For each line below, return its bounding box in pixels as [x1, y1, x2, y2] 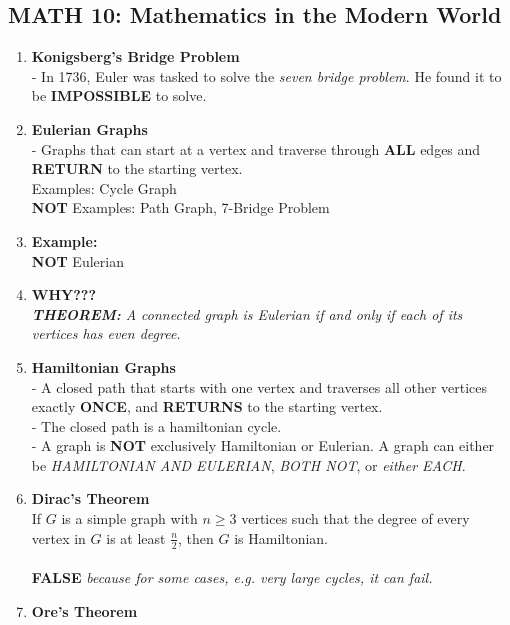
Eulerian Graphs [31, 118, 148, 139]
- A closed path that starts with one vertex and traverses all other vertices [31, 376, 488, 397]
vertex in [31, 527, 86, 548]
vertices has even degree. [31, 323, 181, 344]
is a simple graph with [61, 508, 198, 529]
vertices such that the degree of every [241, 508, 470, 529]
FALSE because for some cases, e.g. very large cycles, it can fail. [31, 567, 433, 588]
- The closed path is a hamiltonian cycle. [31, 415, 282, 436]
